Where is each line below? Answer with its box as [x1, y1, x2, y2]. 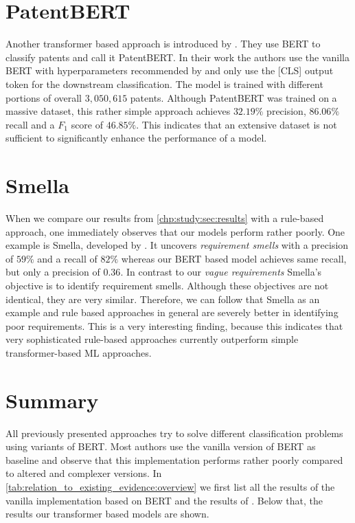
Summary [5, 386, 99, 414]
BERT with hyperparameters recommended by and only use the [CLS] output [5, 63, 334, 78]
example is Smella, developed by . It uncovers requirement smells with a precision [5, 238, 349, 252]
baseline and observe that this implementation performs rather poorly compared [5, 452, 343, 467]
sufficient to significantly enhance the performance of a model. [5, 131, 267, 145]
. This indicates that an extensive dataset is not [136, 117, 337, 131]
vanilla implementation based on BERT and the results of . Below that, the [5, 493, 323, 507]
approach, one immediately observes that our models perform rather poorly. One [5, 224, 345, 238]
